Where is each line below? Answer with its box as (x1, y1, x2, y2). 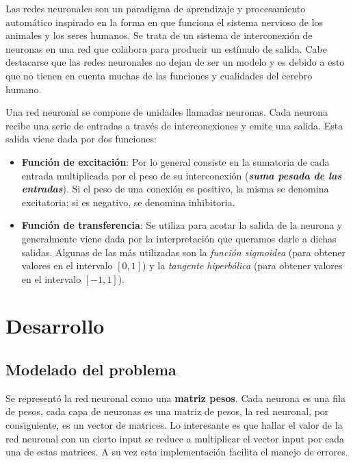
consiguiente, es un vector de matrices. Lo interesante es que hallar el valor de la (5, 418, 343, 432)
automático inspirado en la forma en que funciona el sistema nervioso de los (5, 14, 324, 29)
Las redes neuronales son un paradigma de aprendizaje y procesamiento (5, 1, 306, 15)
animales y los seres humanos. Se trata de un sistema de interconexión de (5, 28, 313, 42)
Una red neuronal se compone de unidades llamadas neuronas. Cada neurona (5, 105, 328, 119)
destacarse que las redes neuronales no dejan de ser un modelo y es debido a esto (5, 55, 345, 69)
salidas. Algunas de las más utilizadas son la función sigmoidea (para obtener (21, 245, 346, 259)
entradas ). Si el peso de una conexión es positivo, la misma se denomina (21, 182, 329, 196)
